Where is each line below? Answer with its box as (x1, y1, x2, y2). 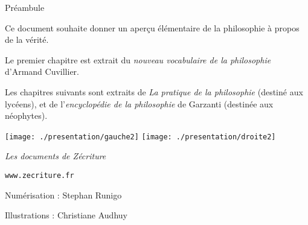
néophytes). (5, 109, 48, 122)
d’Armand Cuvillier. (5, 65, 80, 78)
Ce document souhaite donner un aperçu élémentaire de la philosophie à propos (5, 21, 300, 34)
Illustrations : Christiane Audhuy (5, 209, 127, 221)
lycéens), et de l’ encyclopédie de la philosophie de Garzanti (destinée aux (5, 97, 274, 110)
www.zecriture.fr (5, 171, 74, 180)
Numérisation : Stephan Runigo (5, 188, 122, 201)
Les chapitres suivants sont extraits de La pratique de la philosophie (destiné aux (5, 85, 303, 98)
